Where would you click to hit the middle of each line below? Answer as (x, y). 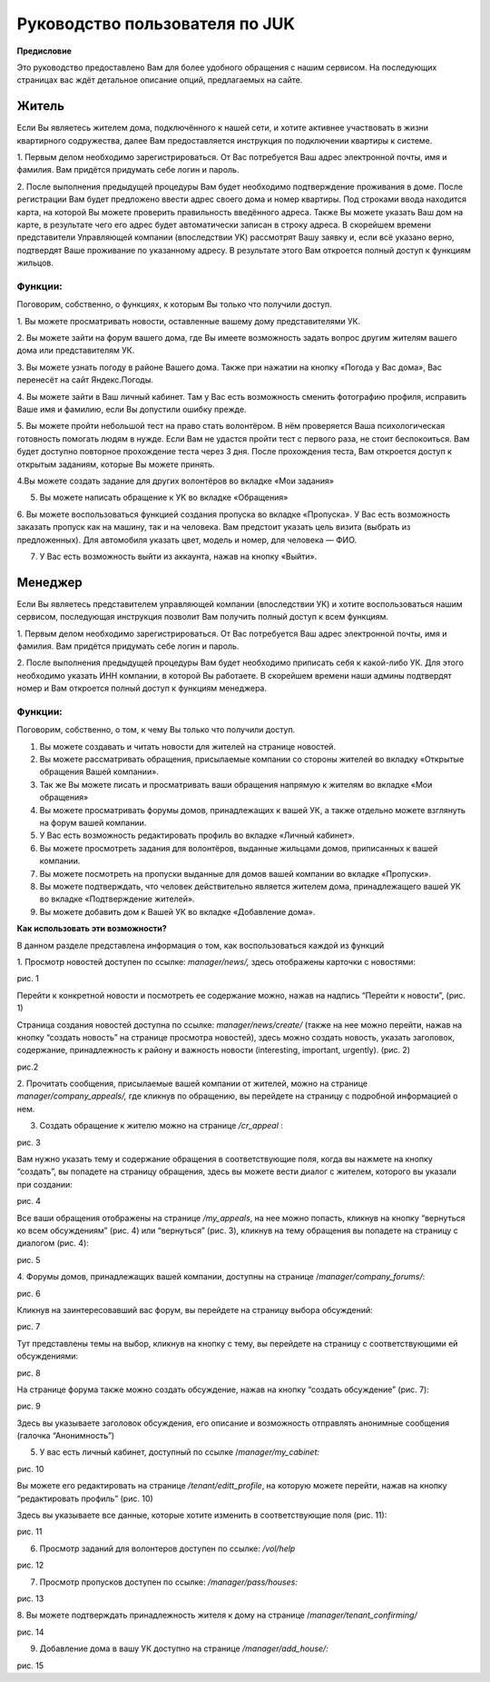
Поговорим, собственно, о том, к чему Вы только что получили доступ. (156, 730)
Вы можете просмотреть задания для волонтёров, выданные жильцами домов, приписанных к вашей (239, 848)
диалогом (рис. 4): (53, 1243)
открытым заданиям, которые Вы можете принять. (116, 464)
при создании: (44, 1184)
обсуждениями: (48, 1356)
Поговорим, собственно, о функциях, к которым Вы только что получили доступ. (175, 304)
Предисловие (44, 51)
